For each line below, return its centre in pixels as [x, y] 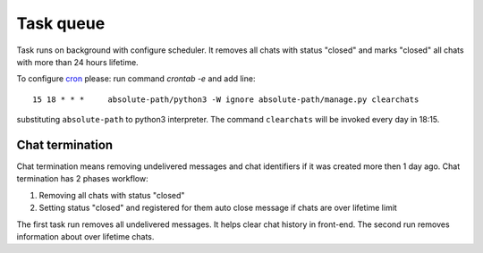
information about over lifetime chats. [85, 236]
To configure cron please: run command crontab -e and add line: [136, 79]
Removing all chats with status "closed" [112, 195]
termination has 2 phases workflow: [82, 179]
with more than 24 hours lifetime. [77, 62]
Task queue [61, 23]
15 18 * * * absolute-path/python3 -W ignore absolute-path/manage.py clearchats [226, 99]
